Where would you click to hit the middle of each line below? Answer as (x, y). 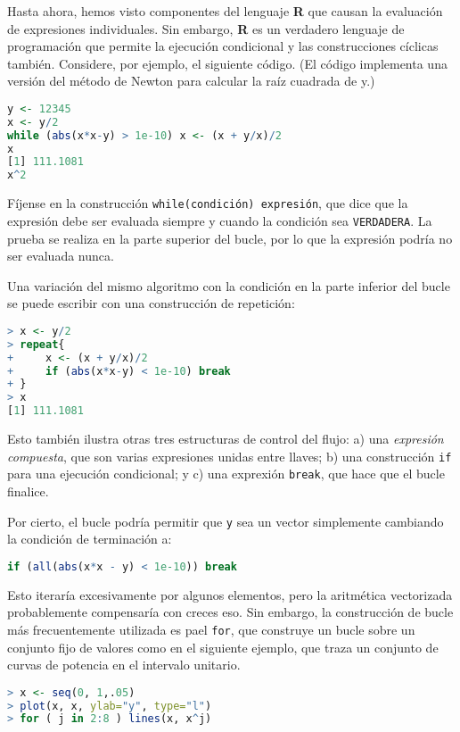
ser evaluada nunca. (61, 256)
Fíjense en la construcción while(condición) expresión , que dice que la (208, 203)
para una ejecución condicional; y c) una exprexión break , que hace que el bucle (226, 474)
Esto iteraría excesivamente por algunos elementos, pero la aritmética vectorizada (230, 594)
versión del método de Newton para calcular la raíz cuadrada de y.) (191, 81)
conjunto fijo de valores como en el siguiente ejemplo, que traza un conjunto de (223, 647)
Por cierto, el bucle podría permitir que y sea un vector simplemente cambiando (226, 521)
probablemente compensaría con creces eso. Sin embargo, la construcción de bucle (230, 612)
